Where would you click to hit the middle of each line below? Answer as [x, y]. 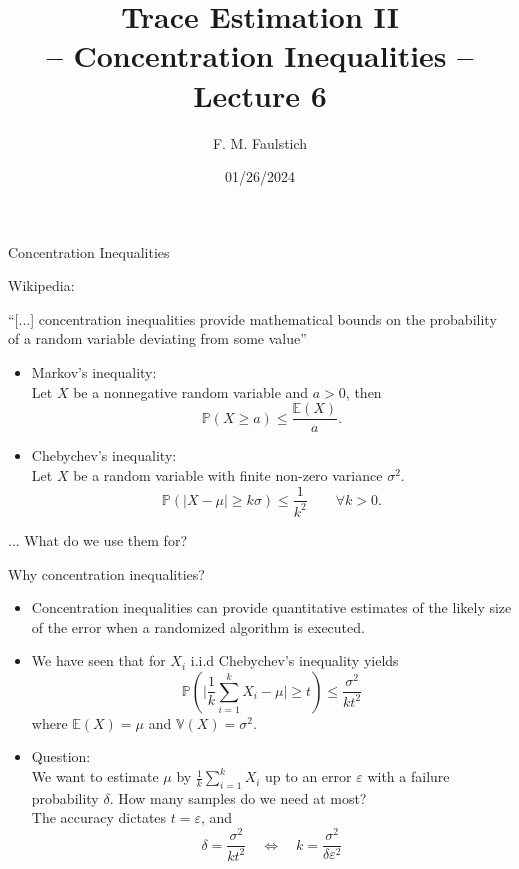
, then [363, 391]
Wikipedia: [41, 285]
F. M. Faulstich [260, 142]
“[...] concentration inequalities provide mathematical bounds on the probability [252, 318]
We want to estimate [95, 776]
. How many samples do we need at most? [238, 797]
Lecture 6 [260, 94]
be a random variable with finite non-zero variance [228, 474]
